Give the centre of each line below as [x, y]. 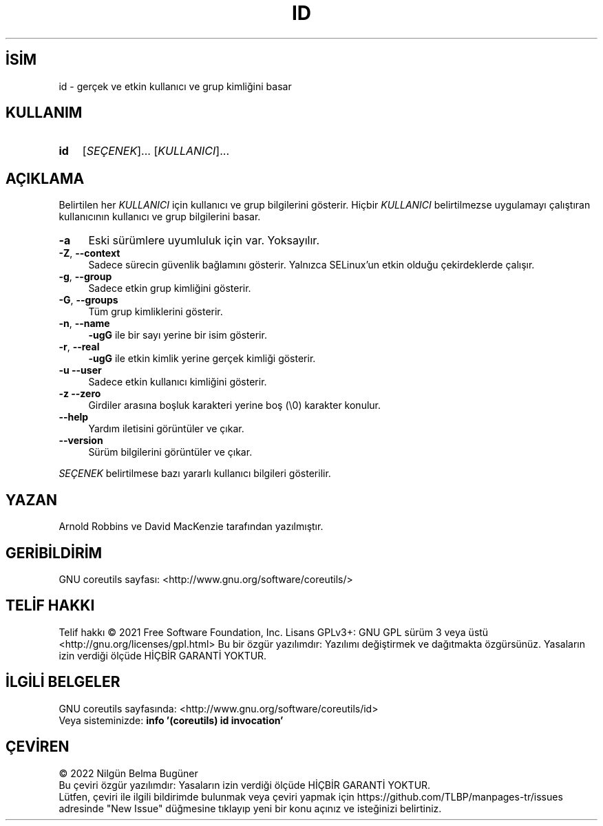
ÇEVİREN [38, 747]
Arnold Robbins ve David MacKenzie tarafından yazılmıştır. [191, 527]
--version [81, 441]
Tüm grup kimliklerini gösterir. [156, 312]
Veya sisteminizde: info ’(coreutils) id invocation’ [171, 720]
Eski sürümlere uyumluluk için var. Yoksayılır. [204, 241]
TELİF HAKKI [50, 606]
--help [74, 417]
